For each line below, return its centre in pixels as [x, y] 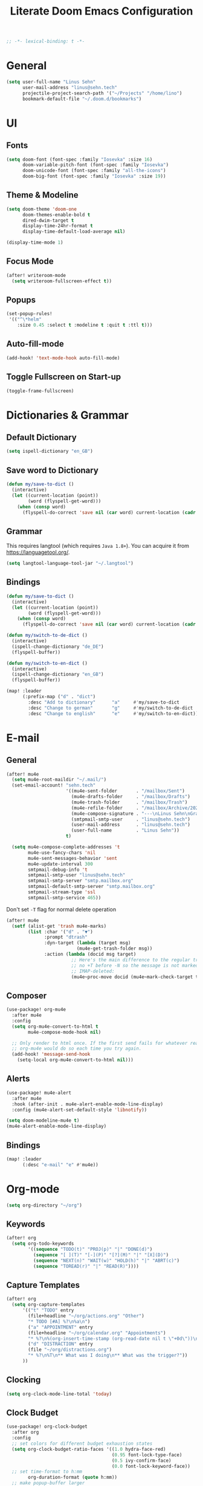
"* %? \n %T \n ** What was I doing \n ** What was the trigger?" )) [108, 1356]
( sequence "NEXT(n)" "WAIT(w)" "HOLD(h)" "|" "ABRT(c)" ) [106, 1261]
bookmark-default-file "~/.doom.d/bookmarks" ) [82, 99]
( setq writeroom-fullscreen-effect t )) [62, 281]
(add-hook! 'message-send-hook [51, 1055]
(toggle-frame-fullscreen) [40, 391]
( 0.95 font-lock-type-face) [147, 1455]
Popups [21, 300]
